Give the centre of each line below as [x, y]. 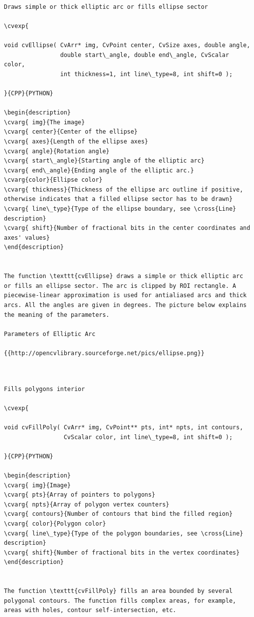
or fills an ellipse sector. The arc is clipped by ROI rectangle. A [120, 286]
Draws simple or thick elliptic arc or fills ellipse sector [106, 7]
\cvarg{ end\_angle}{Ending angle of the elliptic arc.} [99, 170]
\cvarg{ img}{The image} [44, 122]
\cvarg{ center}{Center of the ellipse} [71, 132]
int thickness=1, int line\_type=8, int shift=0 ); [146, 74]
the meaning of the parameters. [57, 315]
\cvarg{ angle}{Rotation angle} [57, 151]
